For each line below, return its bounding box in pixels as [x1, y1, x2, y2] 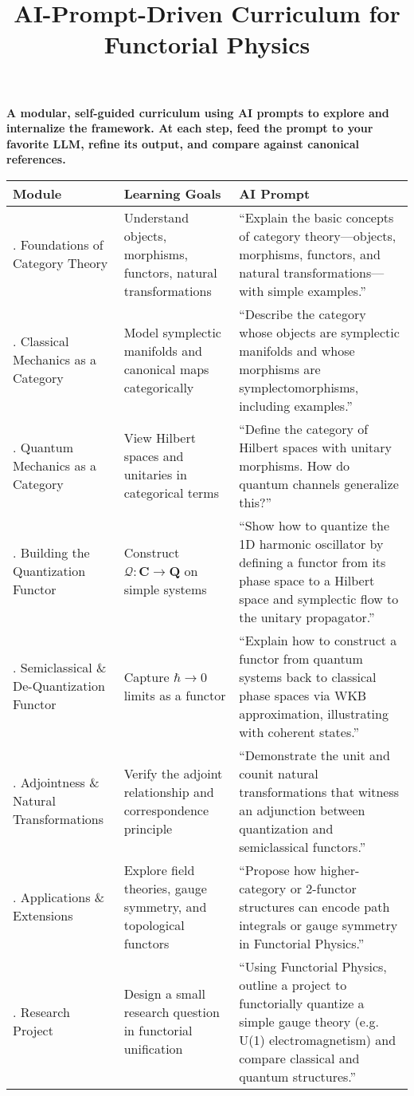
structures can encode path [239, 897, 390, 916]
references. [6, 151, 66, 168]
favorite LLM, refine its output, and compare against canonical [6, 135, 360, 152]
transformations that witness [239, 782, 400, 801]
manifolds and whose [239, 341, 355, 360]
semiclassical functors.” [239, 837, 366, 856]
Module [13, 183, 62, 203]
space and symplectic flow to [239, 589, 399, 608]
